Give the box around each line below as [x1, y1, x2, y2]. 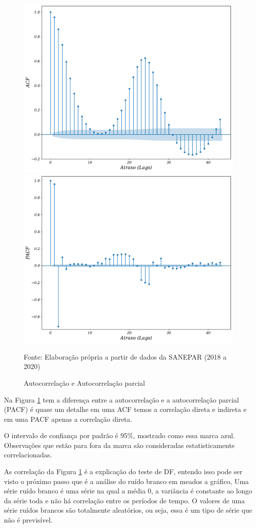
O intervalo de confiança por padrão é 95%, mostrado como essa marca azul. [4, 430, 235, 441]
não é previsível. [4, 515, 53, 525]
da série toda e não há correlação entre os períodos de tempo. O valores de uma [4, 495, 245, 505]
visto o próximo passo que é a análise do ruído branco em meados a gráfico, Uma [4, 476, 249, 486]
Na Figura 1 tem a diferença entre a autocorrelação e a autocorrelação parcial [4, 394, 239, 405]
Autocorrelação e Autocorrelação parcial [24, 377, 145, 388]
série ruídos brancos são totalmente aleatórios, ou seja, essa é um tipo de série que [4, 505, 253, 515]
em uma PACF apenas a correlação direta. [4, 413, 132, 424]
